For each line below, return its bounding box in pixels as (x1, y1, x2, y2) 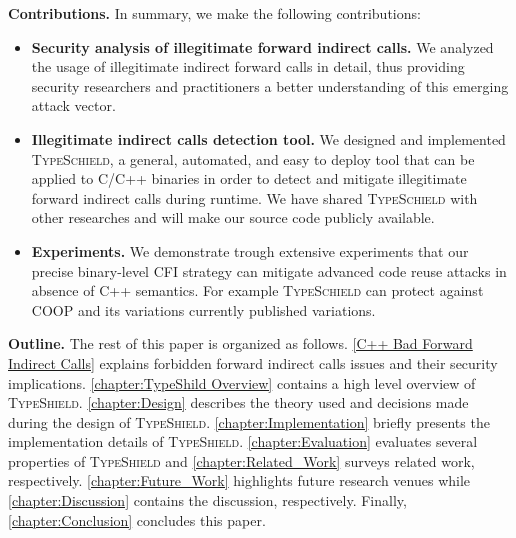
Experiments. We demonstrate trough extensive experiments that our (31, 240, 469, 261)
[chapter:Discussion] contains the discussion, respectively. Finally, (8, 490, 407, 511)
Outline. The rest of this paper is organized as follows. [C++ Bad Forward (8, 333, 473, 354)
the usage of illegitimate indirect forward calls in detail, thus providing (31, 56, 465, 77)
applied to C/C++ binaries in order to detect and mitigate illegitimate (31, 168, 467, 189)
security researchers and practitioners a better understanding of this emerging (31, 75, 509, 96)
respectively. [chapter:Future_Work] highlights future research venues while (8, 470, 471, 491)
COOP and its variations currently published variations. (31, 299, 376, 320)
